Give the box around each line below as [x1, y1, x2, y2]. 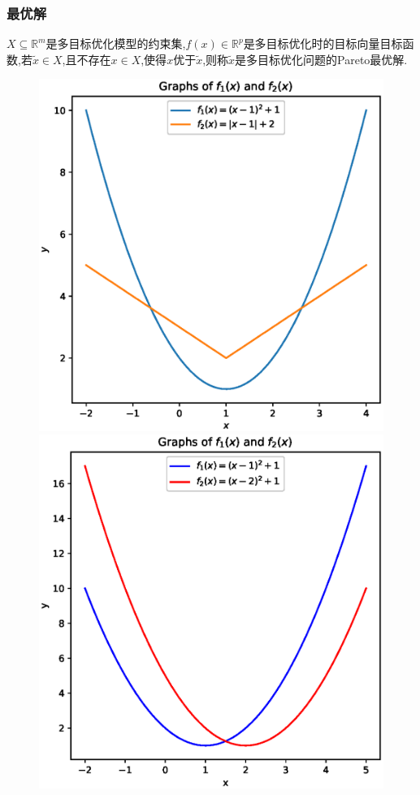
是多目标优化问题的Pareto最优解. [235, 50, 408, 67]
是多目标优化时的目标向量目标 [243, 35, 403, 52]
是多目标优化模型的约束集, [45, 35, 186, 52]
